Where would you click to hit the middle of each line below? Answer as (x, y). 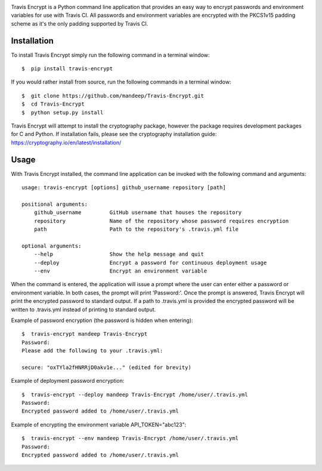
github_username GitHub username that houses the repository (138, 213)
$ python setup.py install (63, 112)
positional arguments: (55, 204)
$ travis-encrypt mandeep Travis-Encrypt (85, 334)
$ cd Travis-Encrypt (53, 104)
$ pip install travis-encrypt (67, 69)
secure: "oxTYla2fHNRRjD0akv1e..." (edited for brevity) (107, 367)
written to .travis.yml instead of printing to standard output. (83, 309)
